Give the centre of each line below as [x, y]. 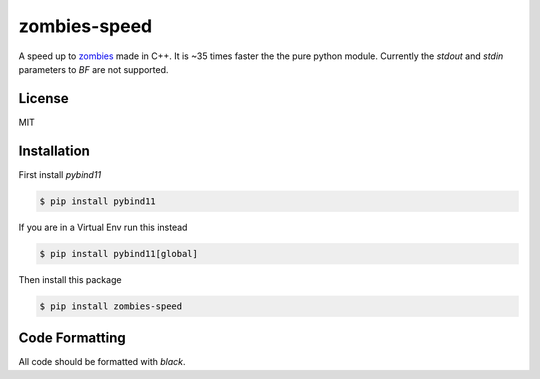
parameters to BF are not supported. [93, 69]
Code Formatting [72, 338]
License [43, 98]
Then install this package [70, 279]
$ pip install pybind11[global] [119, 253]
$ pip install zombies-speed [111, 306]
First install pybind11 [60, 174]
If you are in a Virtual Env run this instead [103, 227]
